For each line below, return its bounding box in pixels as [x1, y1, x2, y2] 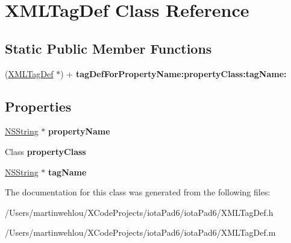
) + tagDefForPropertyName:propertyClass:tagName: [60, 67, 287, 80]
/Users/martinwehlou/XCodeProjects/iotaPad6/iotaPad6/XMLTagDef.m [5, 226, 276, 239]
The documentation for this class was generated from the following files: [5, 186, 271, 198]
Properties [5, 96, 72, 115]
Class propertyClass [5, 145, 86, 157]
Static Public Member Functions [5, 39, 212, 57]
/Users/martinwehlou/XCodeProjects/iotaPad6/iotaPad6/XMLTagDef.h [5, 206, 274, 218]
